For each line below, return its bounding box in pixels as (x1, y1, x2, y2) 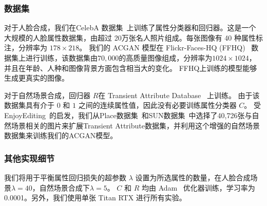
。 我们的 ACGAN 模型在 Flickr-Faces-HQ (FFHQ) (79, 42, 245, 53)
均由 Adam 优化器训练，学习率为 (141, 182, 255, 193)
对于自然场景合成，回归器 (4, 89, 90, 100)
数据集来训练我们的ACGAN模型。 (4, 130, 118, 141)
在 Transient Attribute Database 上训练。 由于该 (98, 89, 260, 100)
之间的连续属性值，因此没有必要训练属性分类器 (78, 100, 237, 110)
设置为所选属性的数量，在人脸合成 (135, 172, 251, 182)
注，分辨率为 (4, 42, 47, 53)
